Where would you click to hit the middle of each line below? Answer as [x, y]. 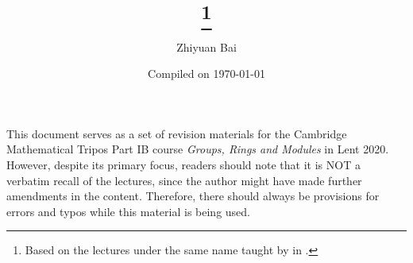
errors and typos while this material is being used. [128, 211]
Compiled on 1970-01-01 [206, 73]
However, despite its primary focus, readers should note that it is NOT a [183, 164]
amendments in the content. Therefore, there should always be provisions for [193, 196]
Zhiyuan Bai [206, 46]
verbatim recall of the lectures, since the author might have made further [184, 180]
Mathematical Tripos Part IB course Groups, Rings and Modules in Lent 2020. [198, 149]
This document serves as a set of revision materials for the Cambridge [177, 133]
